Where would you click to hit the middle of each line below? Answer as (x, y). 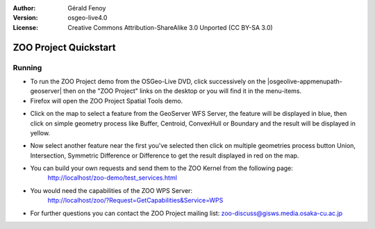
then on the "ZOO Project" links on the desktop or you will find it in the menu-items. (183, 91)
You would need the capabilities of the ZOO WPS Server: (111, 190)
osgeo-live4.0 (87, 18)
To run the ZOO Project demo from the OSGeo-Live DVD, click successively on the (148, 81)
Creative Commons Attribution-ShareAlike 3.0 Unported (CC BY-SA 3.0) (170, 27)
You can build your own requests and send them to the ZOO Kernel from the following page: (161, 168)
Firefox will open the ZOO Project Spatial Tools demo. (107, 101)
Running (27, 67)
